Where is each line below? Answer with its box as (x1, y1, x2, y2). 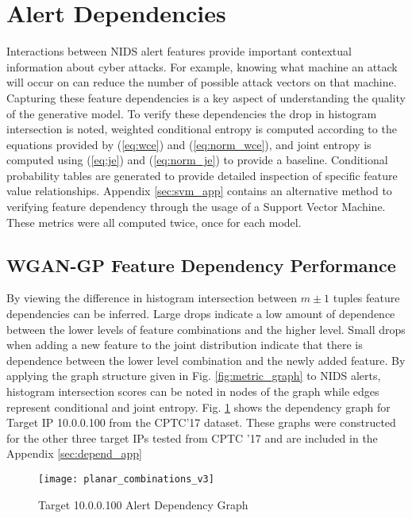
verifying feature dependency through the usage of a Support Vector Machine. (6, 198, 386, 215)
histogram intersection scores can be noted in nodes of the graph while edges (6, 383, 379, 400)
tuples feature (333, 290, 400, 306)
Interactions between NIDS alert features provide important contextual (6, 43, 352, 59)
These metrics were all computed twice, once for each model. (6, 213, 302, 230)
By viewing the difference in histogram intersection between (6, 290, 297, 306)
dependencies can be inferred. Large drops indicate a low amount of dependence (6, 305, 395, 322)
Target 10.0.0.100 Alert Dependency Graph (38, 496, 248, 512)
